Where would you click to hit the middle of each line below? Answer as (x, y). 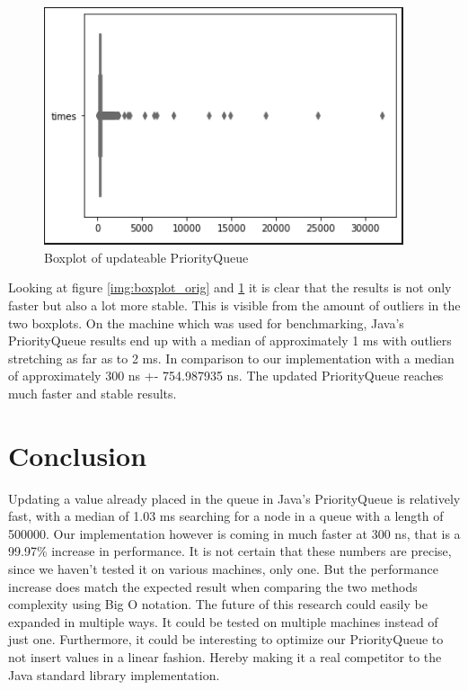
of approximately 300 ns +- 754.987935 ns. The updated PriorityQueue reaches (226, 376)
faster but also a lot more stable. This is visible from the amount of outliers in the (234, 305)
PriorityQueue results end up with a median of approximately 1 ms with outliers (230, 341)
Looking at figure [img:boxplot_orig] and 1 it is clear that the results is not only (230, 287)
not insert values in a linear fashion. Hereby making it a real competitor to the (225, 657)
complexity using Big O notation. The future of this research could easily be (218, 604)
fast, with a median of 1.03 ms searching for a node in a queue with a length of (226, 516)
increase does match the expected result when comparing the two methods (213, 586)
